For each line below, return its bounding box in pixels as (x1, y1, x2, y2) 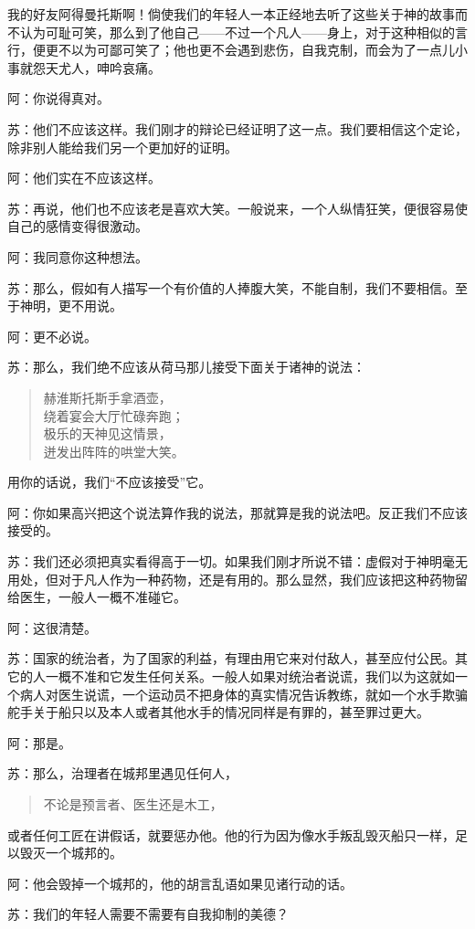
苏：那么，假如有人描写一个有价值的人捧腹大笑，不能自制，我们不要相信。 (7, 278, 455, 297)
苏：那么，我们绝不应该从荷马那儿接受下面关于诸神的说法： (7, 357, 365, 376)
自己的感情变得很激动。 (7, 216, 148, 236)
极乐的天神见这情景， (43, 424, 172, 443)
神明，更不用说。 (19, 296, 122, 315)
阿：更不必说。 (7, 326, 97, 345)
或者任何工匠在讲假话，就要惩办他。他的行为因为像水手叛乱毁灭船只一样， (7, 825, 455, 844)
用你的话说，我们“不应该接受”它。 (7, 472, 212, 491)
